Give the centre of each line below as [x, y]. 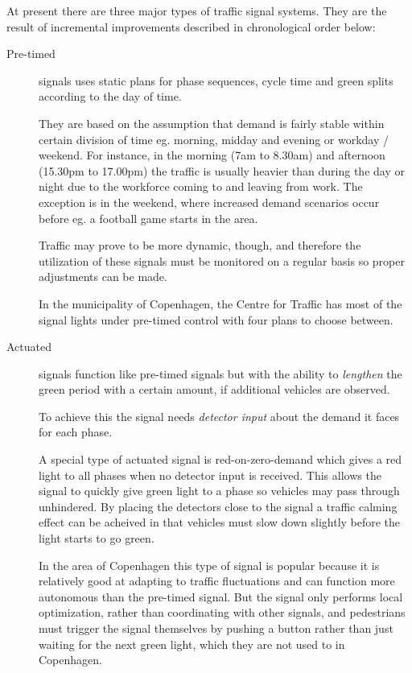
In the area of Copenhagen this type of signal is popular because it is [209, 565]
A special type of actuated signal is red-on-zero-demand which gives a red [220, 459]
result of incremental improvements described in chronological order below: [191, 26]
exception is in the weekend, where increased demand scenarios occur [209, 202]
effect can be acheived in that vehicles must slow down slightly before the [220, 522]
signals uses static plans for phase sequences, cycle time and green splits [216, 80]
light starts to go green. [97, 538]
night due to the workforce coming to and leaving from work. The [201, 186]
